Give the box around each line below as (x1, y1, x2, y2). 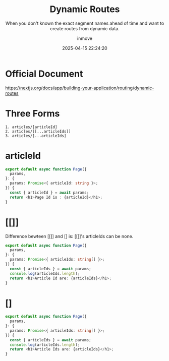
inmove (77, 35, 92, 41)
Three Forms (5, 107, 60, 119)
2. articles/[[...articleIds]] (5, 129, 71, 134)
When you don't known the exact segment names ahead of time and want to (5, 20, 164, 26)
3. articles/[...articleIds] (5, 133, 67, 138)
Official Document (5, 68, 83, 79)
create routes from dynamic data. (50, 25, 120, 31)
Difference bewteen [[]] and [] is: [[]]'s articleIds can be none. (5, 233, 134, 239)
